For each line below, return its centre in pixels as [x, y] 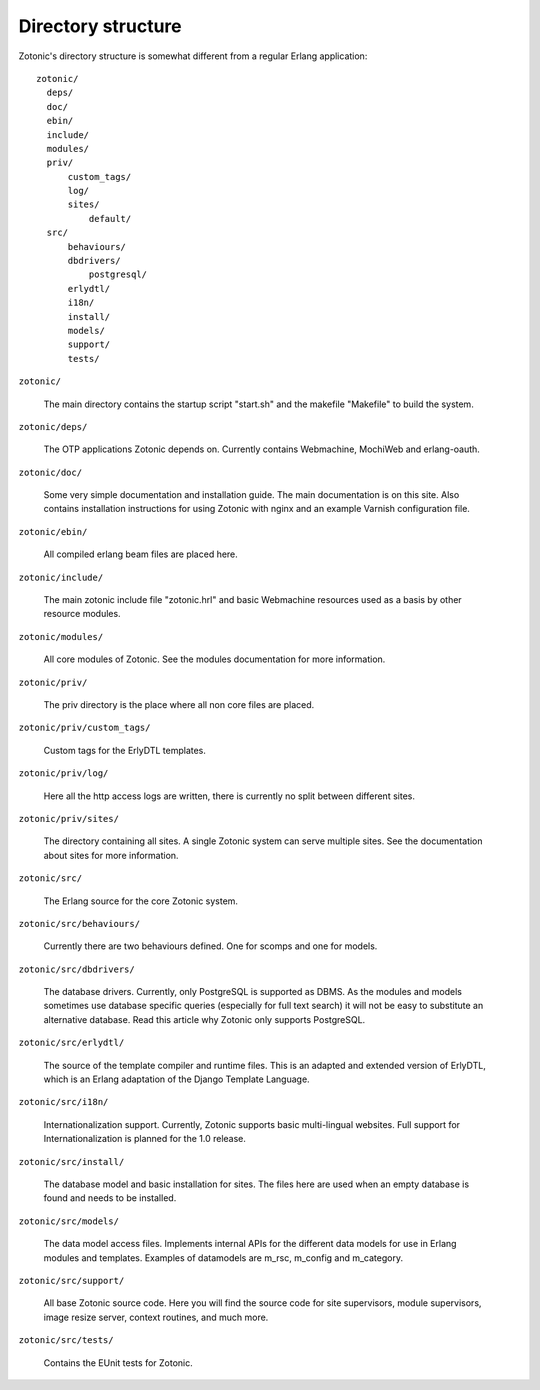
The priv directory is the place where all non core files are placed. [179, 704]
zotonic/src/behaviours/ [79, 923]
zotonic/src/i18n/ [63, 1102]
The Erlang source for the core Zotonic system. [141, 901]
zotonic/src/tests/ [66, 1340]
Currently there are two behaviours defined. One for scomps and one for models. [210, 946]
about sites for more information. [111, 855]
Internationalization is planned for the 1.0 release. [145, 1139]
